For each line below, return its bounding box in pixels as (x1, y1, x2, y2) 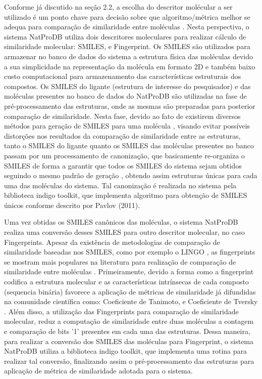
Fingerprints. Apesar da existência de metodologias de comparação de (4, 236, 220, 247)
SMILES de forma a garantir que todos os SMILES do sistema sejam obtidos (4, 160, 242, 171)
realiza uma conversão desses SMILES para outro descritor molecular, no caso (4, 227, 245, 237)
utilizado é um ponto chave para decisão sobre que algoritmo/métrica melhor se (4, 11, 250, 22)
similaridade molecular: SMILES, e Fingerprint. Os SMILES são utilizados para (4, 41, 250, 52)
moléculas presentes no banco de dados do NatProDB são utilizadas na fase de (4, 91, 247, 101)
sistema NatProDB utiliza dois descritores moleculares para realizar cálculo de (4, 31, 246, 41)
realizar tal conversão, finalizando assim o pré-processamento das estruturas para (4, 355, 254, 366)
